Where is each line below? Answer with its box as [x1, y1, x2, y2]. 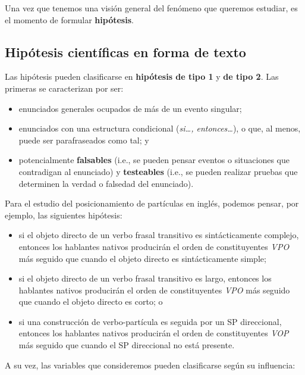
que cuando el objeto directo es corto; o [18, 295, 163, 308]
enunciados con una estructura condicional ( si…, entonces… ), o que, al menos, [18, 122, 301, 135]
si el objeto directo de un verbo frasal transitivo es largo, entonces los [18, 272, 272, 285]
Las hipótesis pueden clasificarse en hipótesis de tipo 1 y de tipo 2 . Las [5, 70, 279, 83]
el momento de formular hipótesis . [5, 13, 134, 26]
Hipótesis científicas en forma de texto [5, 42, 246, 61]
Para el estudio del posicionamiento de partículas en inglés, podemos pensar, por [5, 197, 299, 210]
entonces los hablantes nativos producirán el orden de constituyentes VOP [18, 327, 289, 339]
